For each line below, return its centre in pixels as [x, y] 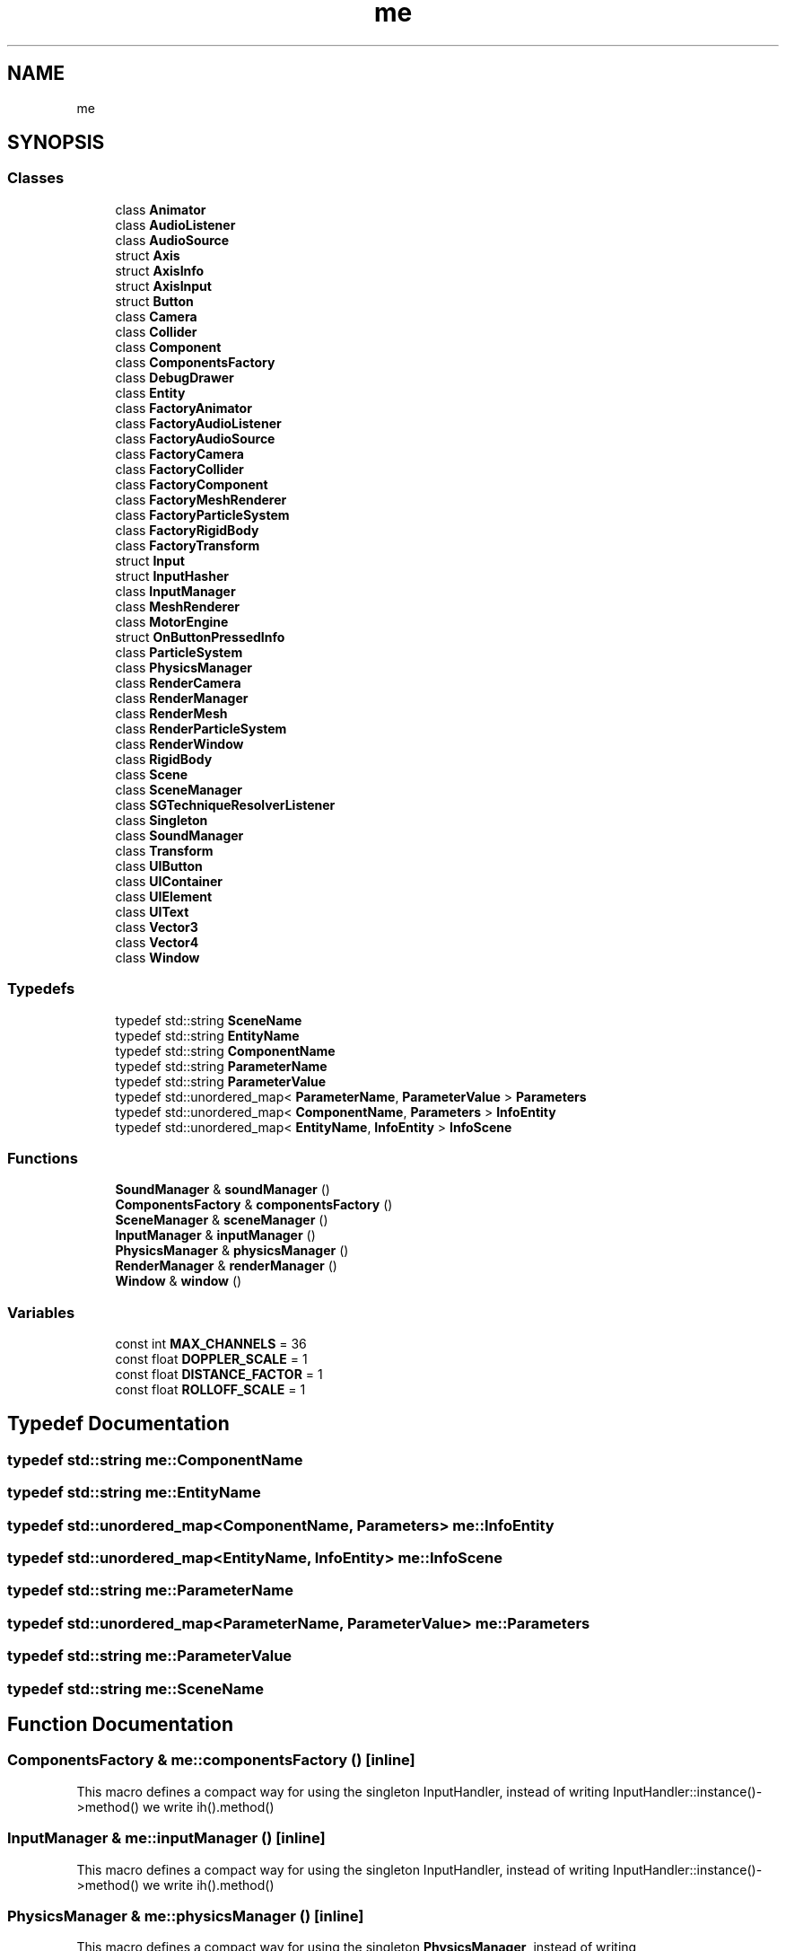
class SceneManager [179, 789]
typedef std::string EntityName [207, 1035]
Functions [43, 1158]
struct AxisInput [163, 286]
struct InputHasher [172, 576]
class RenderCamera [178, 682]
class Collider [156, 331]
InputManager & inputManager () [215, 1235]
